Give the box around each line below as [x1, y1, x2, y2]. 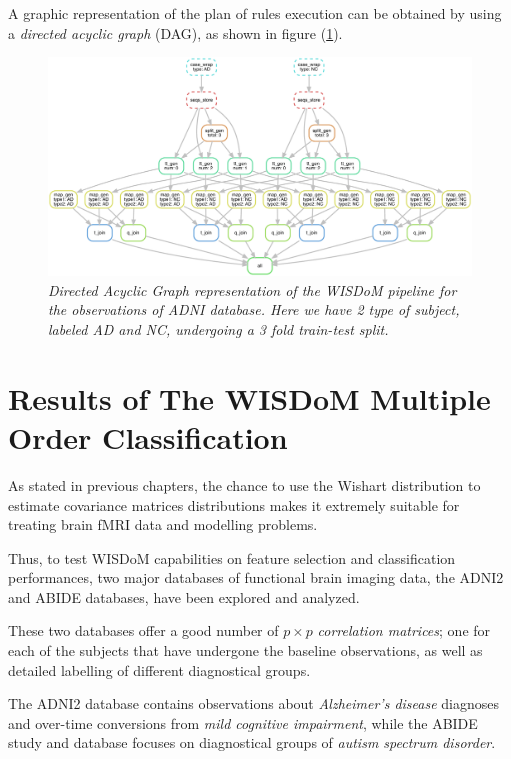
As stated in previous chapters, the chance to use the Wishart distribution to [8, 474, 481, 495]
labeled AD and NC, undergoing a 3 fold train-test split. [48, 319, 389, 339]
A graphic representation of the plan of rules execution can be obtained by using [8, 3, 502, 23]
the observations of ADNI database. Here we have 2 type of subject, [48, 299, 460, 320]
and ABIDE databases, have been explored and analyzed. [8, 586, 360, 607]
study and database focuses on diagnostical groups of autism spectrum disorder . [8, 732, 496, 753]
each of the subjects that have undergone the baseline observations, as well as [8, 640, 483, 661]
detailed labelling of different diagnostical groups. [8, 659, 311, 680]
